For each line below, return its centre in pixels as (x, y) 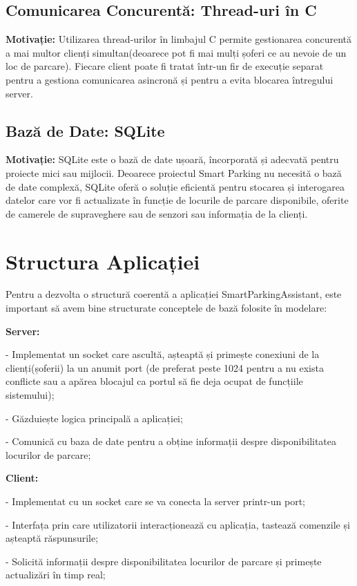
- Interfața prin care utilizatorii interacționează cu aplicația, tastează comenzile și (178, 524)
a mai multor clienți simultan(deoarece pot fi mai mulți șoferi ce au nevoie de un (176, 52)
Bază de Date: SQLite (85, 130)
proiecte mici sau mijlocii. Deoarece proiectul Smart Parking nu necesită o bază (174, 172)
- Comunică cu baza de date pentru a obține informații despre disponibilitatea (171, 441)
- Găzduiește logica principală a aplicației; (94, 418)
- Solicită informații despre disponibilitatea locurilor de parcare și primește (164, 561)
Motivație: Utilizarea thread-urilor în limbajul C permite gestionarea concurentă (178, 39)
